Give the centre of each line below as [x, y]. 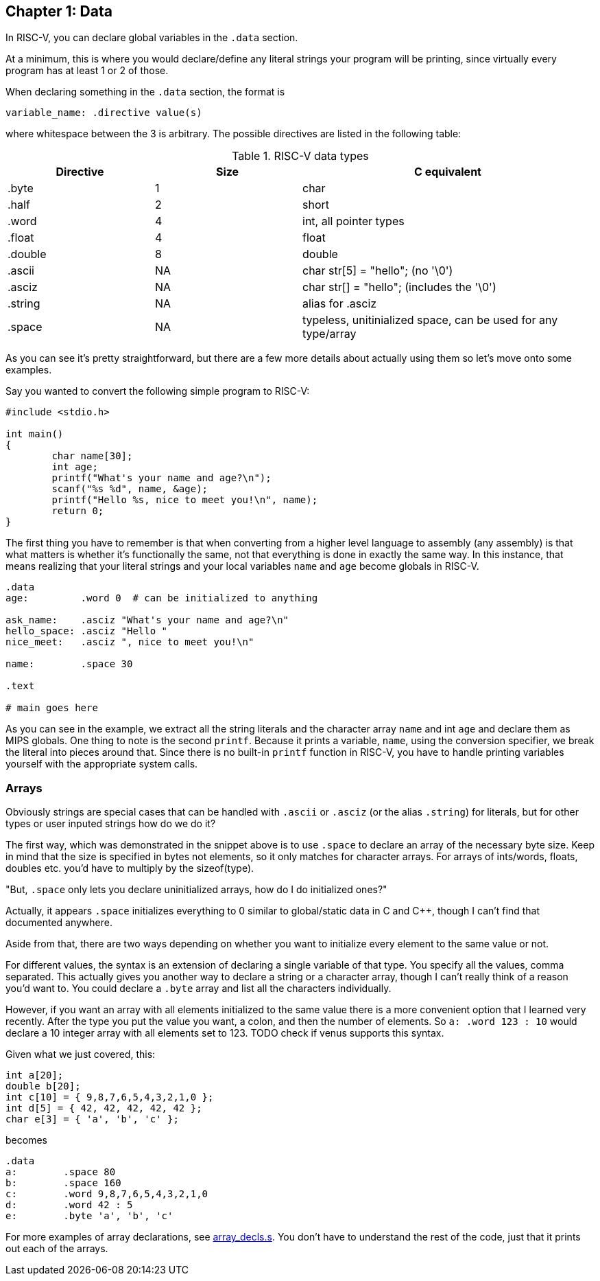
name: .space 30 [69, 664]
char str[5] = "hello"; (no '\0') [378, 271]
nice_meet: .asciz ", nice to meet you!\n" [130, 642]
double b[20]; [43, 1086]
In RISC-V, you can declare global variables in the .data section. [152, 38]
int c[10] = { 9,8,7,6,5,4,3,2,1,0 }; [110, 1097]
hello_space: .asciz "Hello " [87, 631]
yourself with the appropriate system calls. [102, 764]
